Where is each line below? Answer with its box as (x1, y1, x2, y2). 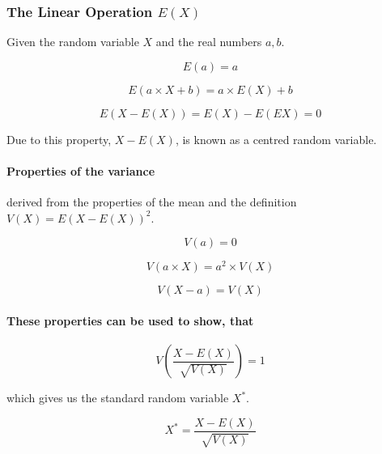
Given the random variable (6, 33, 139, 50)
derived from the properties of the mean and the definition (6, 193, 297, 210)
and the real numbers (155, 33, 262, 50)
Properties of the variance (6, 163, 155, 179)
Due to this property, (6, 130, 112, 147)
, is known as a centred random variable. (175, 130, 377, 147)
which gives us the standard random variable (6, 389, 229, 406)
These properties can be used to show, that (6, 312, 254, 329)
